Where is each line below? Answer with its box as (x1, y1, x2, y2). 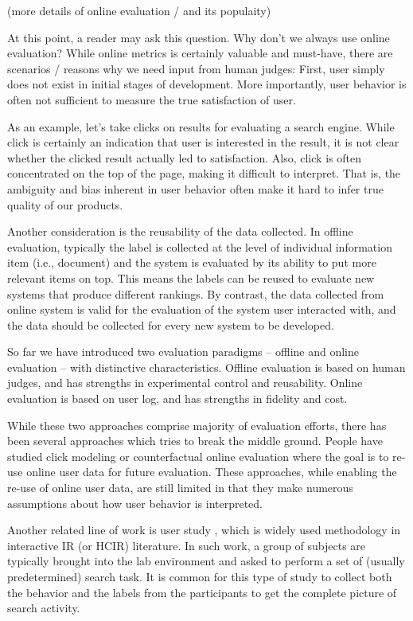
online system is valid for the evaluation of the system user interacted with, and (7, 301, 396, 318)
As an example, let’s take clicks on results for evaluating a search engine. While (7, 118, 395, 135)
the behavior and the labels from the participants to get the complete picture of (7, 584, 397, 600)
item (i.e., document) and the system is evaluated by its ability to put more (7, 254, 376, 271)
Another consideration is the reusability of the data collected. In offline (7, 223, 353, 240)
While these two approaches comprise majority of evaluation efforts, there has (7, 416, 387, 433)
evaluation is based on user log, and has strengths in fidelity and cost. (7, 390, 348, 407)
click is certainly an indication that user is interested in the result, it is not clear (7, 134, 399, 150)
